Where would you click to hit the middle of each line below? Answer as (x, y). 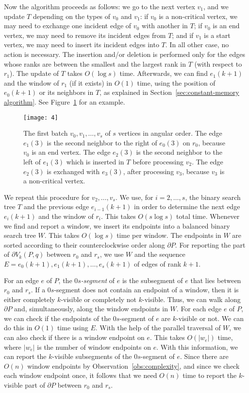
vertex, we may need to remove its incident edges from (85, 35)
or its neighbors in (66, 92)
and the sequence (160, 254)
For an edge (21, 280)
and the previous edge (56, 206)
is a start (217, 35)
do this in (18, 328)
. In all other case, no (197, 45)
